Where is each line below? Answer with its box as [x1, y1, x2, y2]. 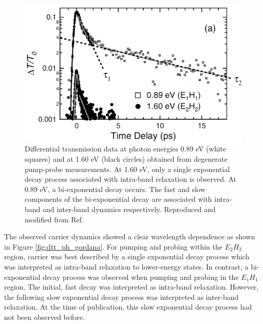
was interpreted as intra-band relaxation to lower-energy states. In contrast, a [4, 261, 249, 272]
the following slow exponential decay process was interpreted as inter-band [4, 291, 239, 302]
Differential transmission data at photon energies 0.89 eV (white [25, 143, 227, 154]
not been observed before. [4, 311, 85, 322]
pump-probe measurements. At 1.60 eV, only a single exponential [25, 163, 230, 174]
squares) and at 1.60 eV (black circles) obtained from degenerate [25, 154, 228, 164]
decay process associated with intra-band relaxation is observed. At [25, 174, 237, 184]
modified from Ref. [25, 214, 84, 224]
